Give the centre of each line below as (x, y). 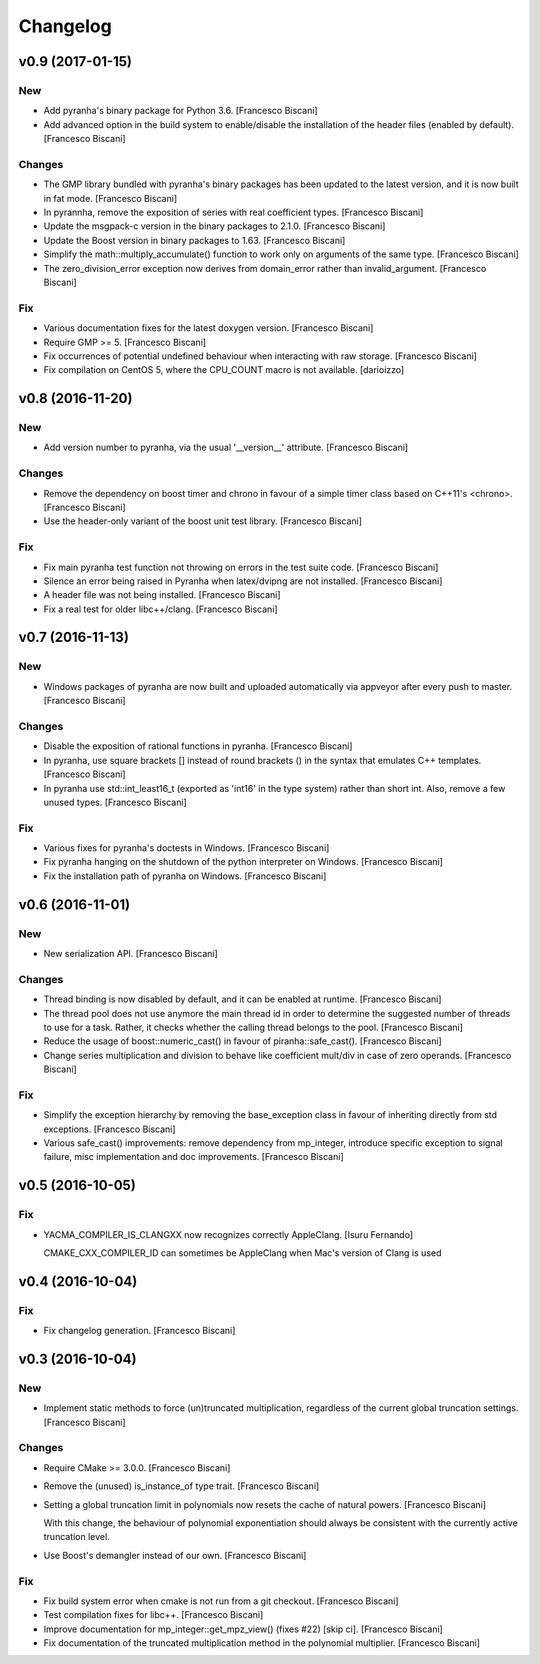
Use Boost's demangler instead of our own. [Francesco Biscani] (175, 1555)
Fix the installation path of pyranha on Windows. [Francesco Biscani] (185, 876)
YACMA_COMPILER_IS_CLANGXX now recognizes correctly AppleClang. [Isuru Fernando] (228, 1234)
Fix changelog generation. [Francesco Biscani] (139, 1331)
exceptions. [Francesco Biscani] (109, 1129)
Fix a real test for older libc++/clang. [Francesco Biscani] (161, 609)
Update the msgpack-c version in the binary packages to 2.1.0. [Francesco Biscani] (214, 226)
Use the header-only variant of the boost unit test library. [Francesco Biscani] (203, 521)
